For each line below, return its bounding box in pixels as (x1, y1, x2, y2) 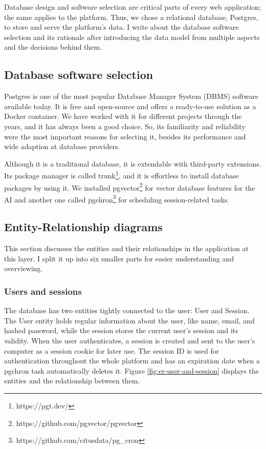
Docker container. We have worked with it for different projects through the (4, 111, 242, 121)
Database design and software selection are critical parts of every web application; (4, 2, 261, 12)
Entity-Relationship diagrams (4, 219, 163, 235)
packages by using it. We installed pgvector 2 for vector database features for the (4, 180, 255, 193)
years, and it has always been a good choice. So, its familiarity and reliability (4, 120, 246, 131)
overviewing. (4, 263, 43, 274)
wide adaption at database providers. (4, 141, 120, 152)
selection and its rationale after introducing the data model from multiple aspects (4, 31, 260, 42)
